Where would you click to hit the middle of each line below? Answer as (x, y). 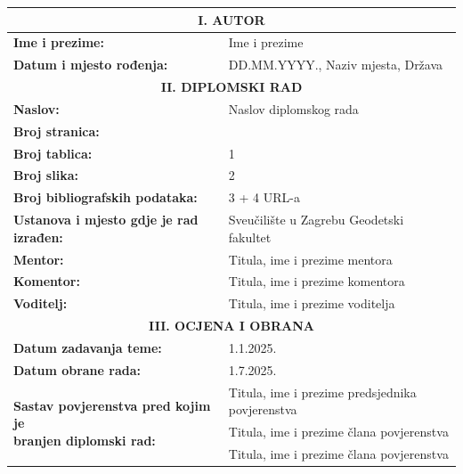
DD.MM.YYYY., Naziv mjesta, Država (336, 65)
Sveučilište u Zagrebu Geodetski (316, 220)
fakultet (250, 237)
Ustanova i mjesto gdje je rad (106, 220)
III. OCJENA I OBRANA (231, 326)
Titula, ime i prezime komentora (317, 281)
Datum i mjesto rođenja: (91, 65)
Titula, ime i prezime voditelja (312, 303)
